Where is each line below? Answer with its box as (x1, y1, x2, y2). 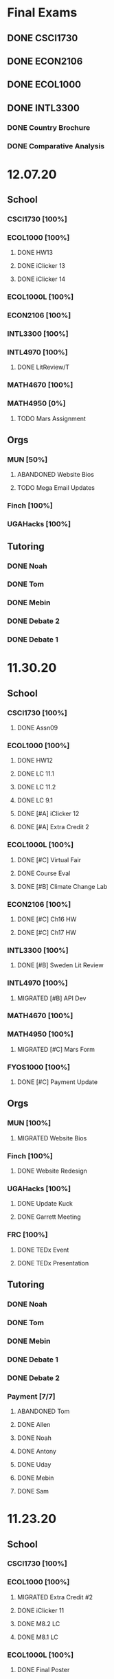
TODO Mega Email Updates (16, 484, 95, 492)
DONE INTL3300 (7, 102, 80, 114)
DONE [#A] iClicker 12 (16, 809, 80, 818)
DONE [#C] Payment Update (16, 1078, 98, 1086)
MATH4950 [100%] (7, 1029, 73, 1039)
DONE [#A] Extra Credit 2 (16, 823, 89, 831)
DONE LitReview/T (16, 363, 70, 372)
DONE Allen (16, 1420, 51, 1428)
